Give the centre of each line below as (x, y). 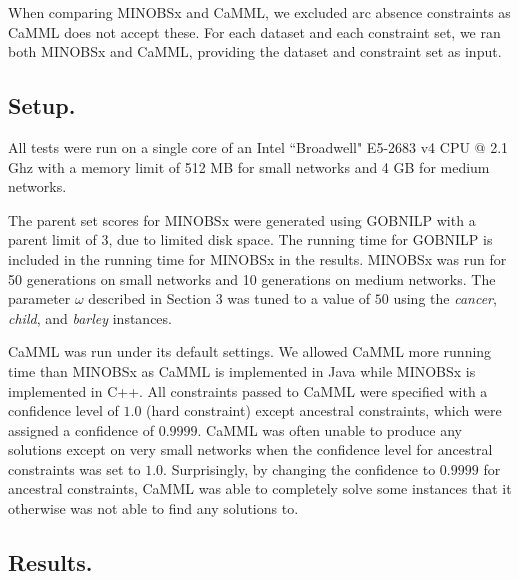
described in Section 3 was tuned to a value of (229, 298)
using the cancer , (445, 298)
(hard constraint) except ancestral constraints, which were (324, 410)
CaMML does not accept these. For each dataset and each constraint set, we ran (254, 31)
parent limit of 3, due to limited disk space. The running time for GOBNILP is (250, 239)
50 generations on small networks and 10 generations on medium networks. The (252, 278)
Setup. (42, 105)
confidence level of (63, 410)
